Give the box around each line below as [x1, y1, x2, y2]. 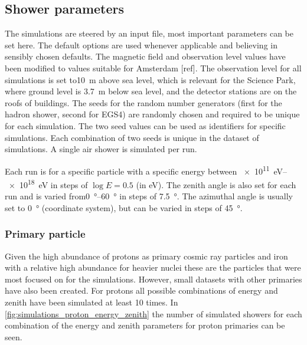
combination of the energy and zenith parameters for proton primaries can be [5, 319, 285, 331]
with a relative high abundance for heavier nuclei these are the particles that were [5, 261, 301, 274]
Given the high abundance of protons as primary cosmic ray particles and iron [5, 249, 288, 262]
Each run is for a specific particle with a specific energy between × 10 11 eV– [5, 163, 288, 177]
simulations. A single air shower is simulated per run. [5, 143, 197, 155]
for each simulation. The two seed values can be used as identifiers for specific [5, 119, 286, 132]
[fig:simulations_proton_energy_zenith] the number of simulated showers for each [5, 307, 302, 320]
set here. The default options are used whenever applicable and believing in [5, 38, 277, 51]
